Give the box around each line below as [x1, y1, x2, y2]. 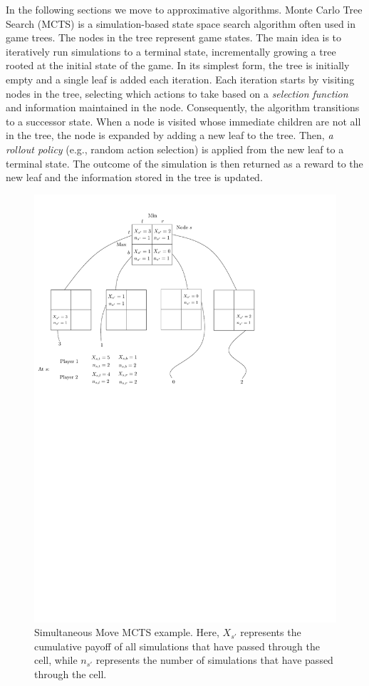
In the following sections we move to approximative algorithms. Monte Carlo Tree [6, 2, 363, 16]
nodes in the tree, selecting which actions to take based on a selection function [6, 86, 348, 101]
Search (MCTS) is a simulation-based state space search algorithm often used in [6, 16, 356, 31]
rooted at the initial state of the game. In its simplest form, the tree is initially [6, 58, 350, 73]
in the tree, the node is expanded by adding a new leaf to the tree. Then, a [6, 128, 333, 143]
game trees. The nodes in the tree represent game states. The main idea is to [6, 30, 342, 45]
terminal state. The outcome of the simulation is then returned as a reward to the [6, 155, 363, 170]
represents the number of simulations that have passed [95, 652, 333, 667]
